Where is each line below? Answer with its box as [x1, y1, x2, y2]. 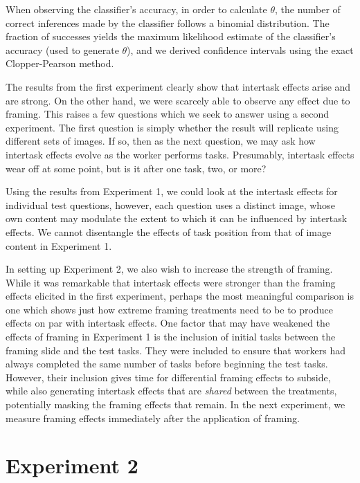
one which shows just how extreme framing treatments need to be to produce [6, 302, 333, 316]
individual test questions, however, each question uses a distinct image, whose [6, 197, 335, 212]
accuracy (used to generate [6, 42, 119, 57]
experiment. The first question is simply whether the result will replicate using [6, 120, 339, 134]
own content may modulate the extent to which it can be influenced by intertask [6, 211, 348, 226]
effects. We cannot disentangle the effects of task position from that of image [6, 224, 332, 239]
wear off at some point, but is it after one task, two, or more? [6, 161, 267, 175]
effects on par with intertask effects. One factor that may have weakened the [6, 316, 330, 330]
